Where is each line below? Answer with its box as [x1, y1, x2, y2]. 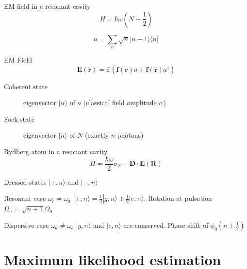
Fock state [4, 113, 34, 124]
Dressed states [4, 176, 47, 187]
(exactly [85, 130, 109, 140]
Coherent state [4, 81, 48, 91]
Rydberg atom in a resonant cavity [4, 146, 108, 156]
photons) [117, 130, 144, 140]
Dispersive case [4, 220, 49, 230]
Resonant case [4, 193, 46, 203]
